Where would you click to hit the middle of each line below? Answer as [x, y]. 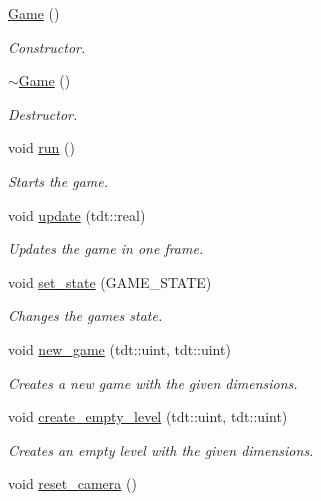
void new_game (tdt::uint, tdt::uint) [119, 348]
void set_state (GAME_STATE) [110, 281]
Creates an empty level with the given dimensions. [161, 449]
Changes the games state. [85, 315]
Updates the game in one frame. [106, 248]
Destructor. [43, 113]
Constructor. [47, 46]
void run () [41, 147]
